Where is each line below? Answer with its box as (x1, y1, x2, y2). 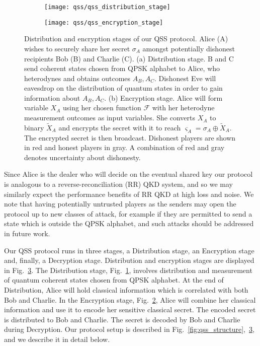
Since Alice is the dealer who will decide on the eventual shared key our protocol (4, 169, 253, 179)
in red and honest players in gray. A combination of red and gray (24, 142, 225, 153)
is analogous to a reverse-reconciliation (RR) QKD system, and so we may (4, 179, 233, 189)
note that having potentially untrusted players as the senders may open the (4, 198, 236, 209)
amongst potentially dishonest (142, 43, 235, 53)
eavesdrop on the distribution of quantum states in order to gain (24, 83, 223, 93)
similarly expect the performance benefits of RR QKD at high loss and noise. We (4, 188, 254, 199)
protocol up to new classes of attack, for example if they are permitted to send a (4, 208, 252, 219)
